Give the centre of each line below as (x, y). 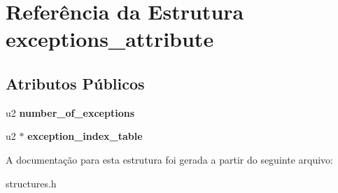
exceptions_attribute (110, 39)
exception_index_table (85, 136)
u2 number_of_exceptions (70, 112)
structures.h (31, 183)
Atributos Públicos (75, 83)
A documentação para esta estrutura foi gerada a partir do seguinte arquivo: (169, 159)
